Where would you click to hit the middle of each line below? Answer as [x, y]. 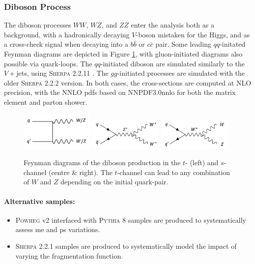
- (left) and [202, 162]
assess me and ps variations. [58, 229]
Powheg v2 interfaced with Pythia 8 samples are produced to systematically [131, 220]
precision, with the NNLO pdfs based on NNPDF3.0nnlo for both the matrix [120, 92]
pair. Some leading [183, 44]
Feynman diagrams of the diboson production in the [102, 162]
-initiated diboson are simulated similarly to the [172, 63]
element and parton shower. [46, 102]
